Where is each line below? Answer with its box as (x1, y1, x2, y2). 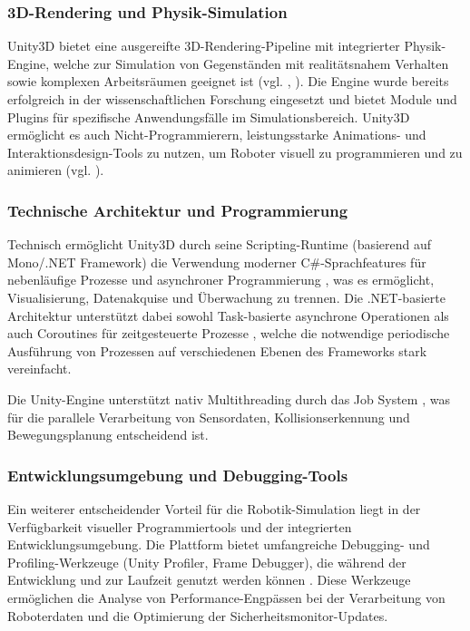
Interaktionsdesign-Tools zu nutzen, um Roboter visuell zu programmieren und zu (7, 142, 463, 161)
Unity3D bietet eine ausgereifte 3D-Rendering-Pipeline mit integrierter (7, 36, 400, 55)
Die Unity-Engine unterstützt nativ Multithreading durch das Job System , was (7, 389, 450, 408)
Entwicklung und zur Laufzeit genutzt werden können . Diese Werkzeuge (7, 570, 411, 589)
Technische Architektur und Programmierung (7, 199, 348, 221)
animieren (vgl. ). (7, 160, 104, 180)
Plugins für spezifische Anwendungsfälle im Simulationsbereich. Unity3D (7, 107, 410, 126)
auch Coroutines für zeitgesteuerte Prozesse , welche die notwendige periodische (7, 324, 450, 343)
